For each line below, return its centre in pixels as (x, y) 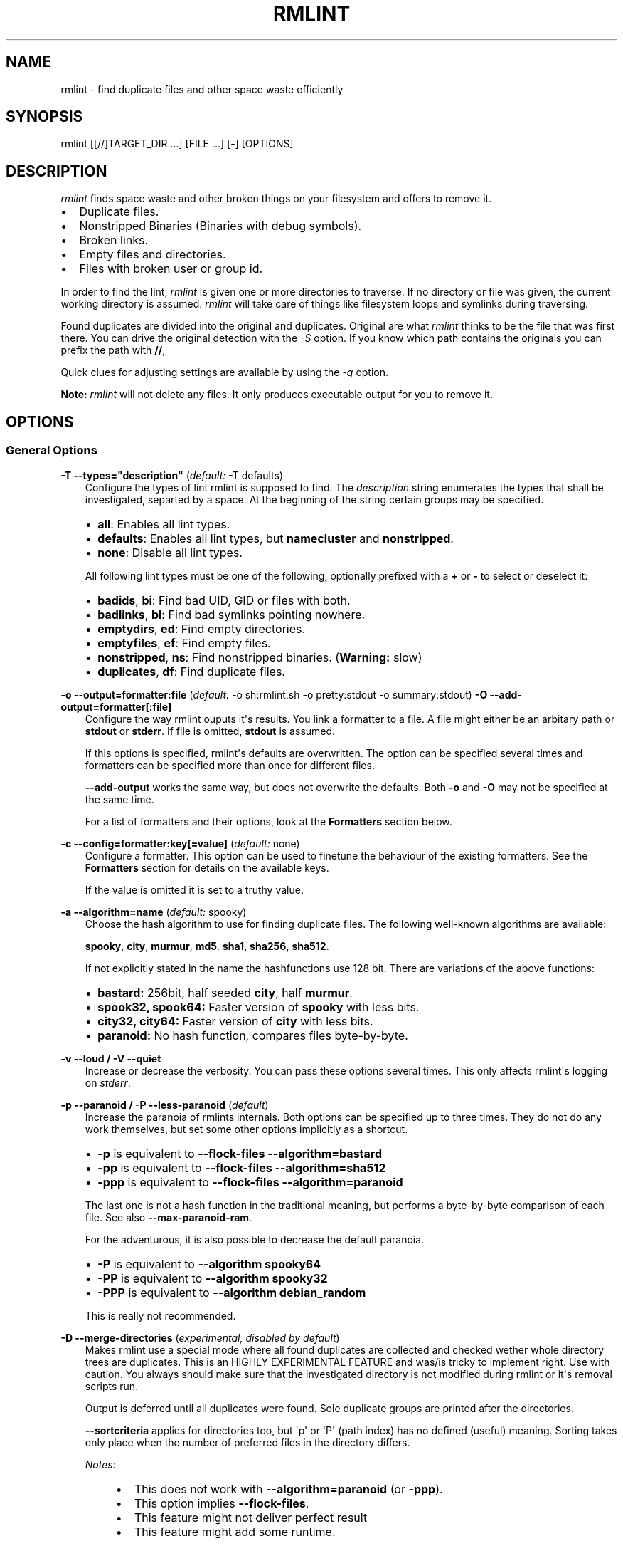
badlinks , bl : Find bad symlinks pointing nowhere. (231, 614)
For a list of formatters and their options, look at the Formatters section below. (268, 821)
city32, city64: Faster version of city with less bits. (235, 1021)
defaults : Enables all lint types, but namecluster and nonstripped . (276, 538)
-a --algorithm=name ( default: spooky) (154, 912)
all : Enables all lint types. (164, 524)
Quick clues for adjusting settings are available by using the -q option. (225, 372)
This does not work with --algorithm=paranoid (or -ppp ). (288, 1489)
